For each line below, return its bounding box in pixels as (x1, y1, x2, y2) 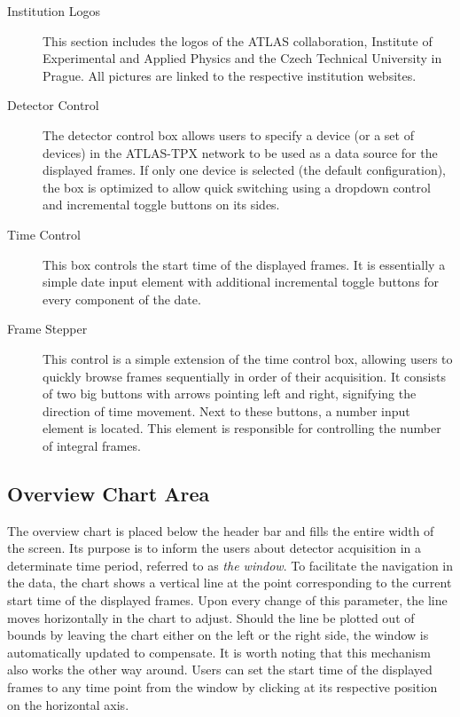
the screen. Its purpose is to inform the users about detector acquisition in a (7, 539, 421, 557)
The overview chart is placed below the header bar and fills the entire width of (7, 521, 434, 540)
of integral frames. (43, 436, 141, 454)
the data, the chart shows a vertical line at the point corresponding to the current (7, 573, 452, 592)
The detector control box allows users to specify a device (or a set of (43, 125, 414, 144)
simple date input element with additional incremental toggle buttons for (43, 272, 440, 291)
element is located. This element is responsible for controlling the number (43, 419, 441, 437)
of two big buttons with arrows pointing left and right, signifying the (43, 384, 417, 403)
